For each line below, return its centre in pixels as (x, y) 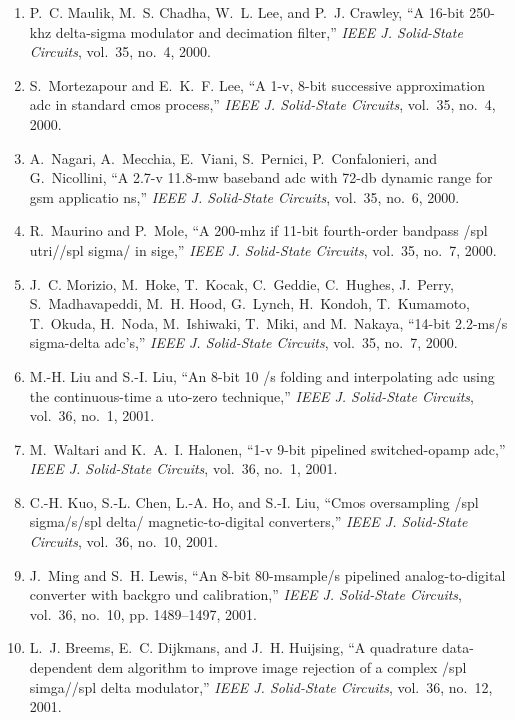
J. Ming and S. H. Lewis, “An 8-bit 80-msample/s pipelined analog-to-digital (267, 574)
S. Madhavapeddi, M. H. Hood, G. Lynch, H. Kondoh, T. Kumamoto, (250, 303)
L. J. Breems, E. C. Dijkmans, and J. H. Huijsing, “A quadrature (233, 647)
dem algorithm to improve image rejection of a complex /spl (282, 667)
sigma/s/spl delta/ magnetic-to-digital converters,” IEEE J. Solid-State (248, 521)
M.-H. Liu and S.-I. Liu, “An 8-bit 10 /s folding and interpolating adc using (262, 375)
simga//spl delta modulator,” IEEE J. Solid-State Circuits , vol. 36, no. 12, (261, 686)
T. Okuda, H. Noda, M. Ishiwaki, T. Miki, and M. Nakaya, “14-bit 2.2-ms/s (268, 322)
